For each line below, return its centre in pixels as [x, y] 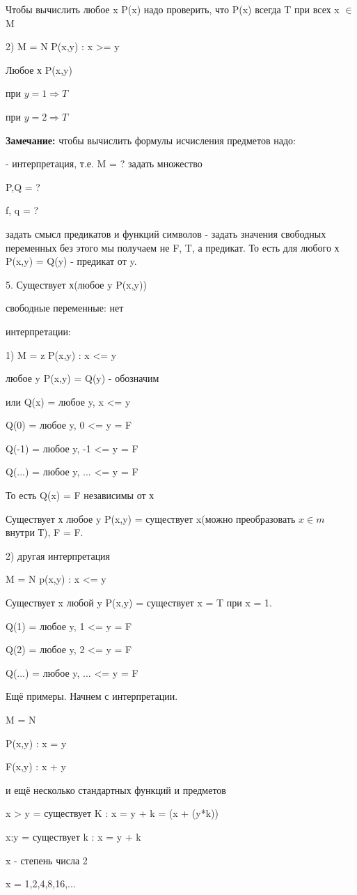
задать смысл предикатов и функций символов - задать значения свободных [166, 233]
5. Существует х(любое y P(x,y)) [76, 284]
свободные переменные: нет [65, 308]
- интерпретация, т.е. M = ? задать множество [104, 163]
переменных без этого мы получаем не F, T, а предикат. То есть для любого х [173, 247]
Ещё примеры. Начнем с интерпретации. [92, 696]
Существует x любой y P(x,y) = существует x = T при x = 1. [139, 603]
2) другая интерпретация [58, 555]
